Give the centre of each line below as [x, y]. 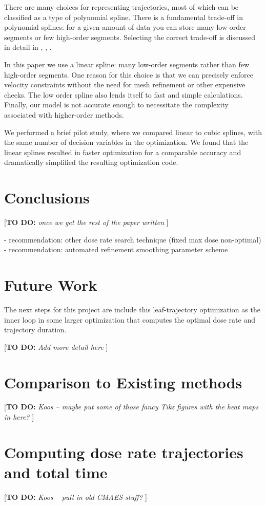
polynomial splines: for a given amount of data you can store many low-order [125, 27]
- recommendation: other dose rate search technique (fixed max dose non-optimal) [133, 239]
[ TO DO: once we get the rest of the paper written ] [86, 222]
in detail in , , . [28, 47]
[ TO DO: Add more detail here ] [56, 346]
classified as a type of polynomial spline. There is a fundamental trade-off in [124, 17]
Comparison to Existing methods [123, 382]
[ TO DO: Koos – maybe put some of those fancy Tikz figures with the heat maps [131, 407]
